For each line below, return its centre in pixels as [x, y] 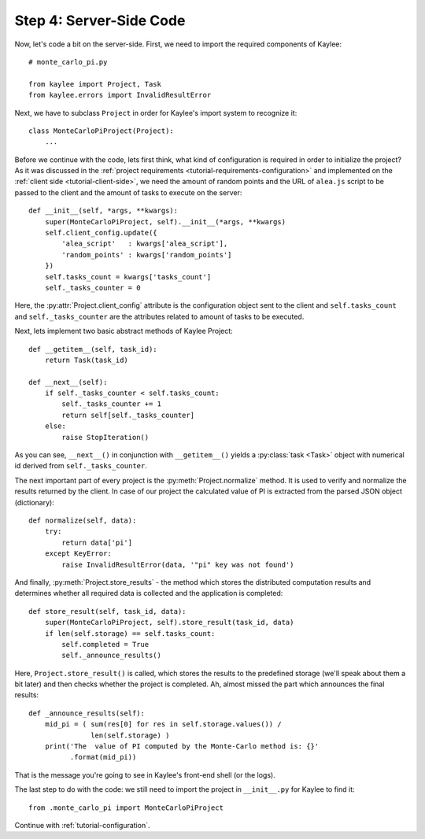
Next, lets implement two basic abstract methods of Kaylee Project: [124, 331]
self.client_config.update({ [101, 233]
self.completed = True [105, 644]
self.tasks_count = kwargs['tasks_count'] [128, 277]
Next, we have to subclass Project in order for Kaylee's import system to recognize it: [156, 113]
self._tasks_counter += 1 [111, 404]
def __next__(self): [68, 382]
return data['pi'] [97, 542]
